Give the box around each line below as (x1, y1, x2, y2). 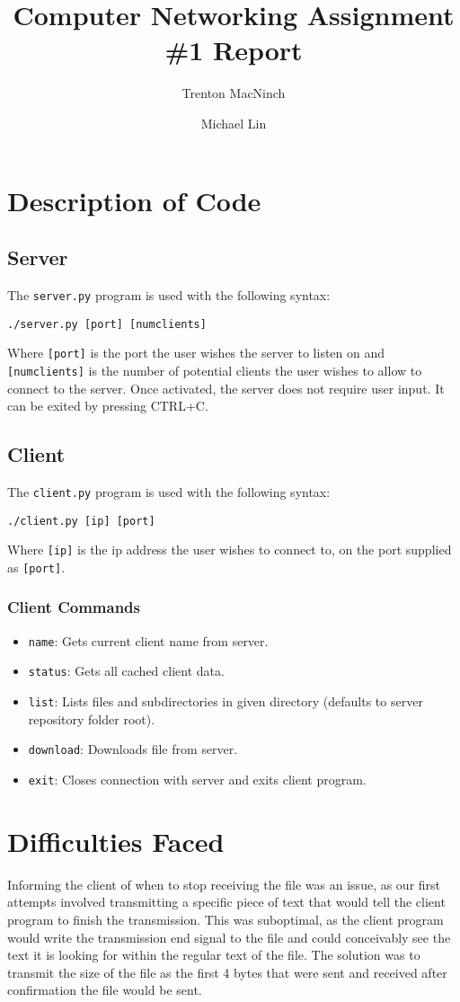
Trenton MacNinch (181, 84, 286, 102)
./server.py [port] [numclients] (7, 317, 207, 331)
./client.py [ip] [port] (7, 514, 155, 528)
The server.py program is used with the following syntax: (7, 285, 331, 304)
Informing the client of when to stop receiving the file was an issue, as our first (7, 874, 441, 893)
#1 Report (164, 31, 303, 68)
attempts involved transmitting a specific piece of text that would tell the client (7, 892, 446, 911)
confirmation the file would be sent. (7, 980, 202, 999)
